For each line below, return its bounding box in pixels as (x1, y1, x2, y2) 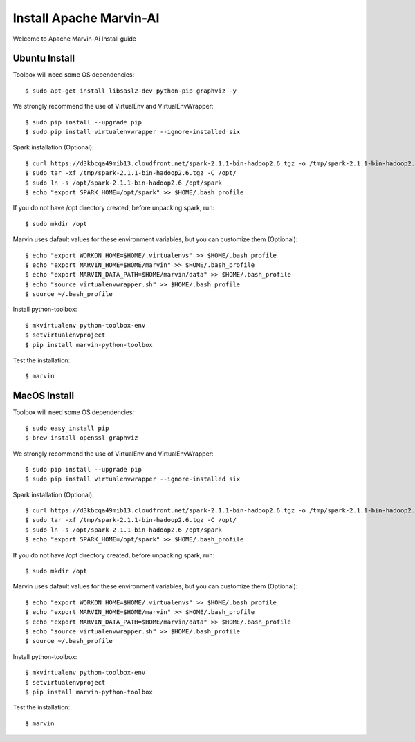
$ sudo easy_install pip (25, 424, 109, 432)
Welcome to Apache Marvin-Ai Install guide (12, 35, 136, 43)
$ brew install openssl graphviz (25, 434, 138, 442)
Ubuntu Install (12, 53, 75, 64)
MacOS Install (12, 390, 75, 402)
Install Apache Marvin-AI (12, 10, 160, 26)
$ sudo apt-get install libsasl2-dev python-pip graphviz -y (25, 86, 237, 95)
